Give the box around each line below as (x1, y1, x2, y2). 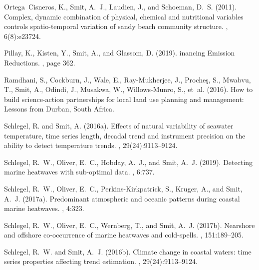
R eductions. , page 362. (4, 57, 75, 67)
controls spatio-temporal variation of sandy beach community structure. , (4, 21, 228, 31)
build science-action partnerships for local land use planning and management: (4, 93, 244, 104)
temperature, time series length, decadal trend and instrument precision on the (4, 130, 246, 140)
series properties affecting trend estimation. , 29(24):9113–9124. (4, 256, 198, 266)
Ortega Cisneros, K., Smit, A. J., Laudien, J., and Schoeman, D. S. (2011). (4, 1, 237, 11)
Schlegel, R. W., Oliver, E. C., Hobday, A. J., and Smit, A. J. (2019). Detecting (4, 156, 253, 167)
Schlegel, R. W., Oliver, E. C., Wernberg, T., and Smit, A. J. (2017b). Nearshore (4, 219, 255, 230)
